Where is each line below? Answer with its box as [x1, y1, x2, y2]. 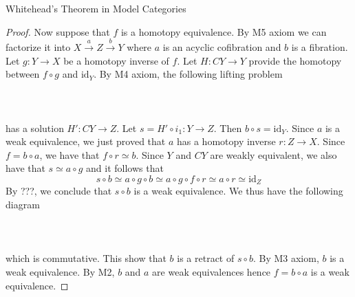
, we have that [39, 147, 100, 162]
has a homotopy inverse [176, 134, 276, 148]
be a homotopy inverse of [63, 53, 169, 67]
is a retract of [177, 251, 235, 265]
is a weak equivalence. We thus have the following [133, 184, 343, 198]
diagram [6, 197, 40, 211]
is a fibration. [291, 39, 348, 54]
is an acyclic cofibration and [162, 39, 281, 54]
